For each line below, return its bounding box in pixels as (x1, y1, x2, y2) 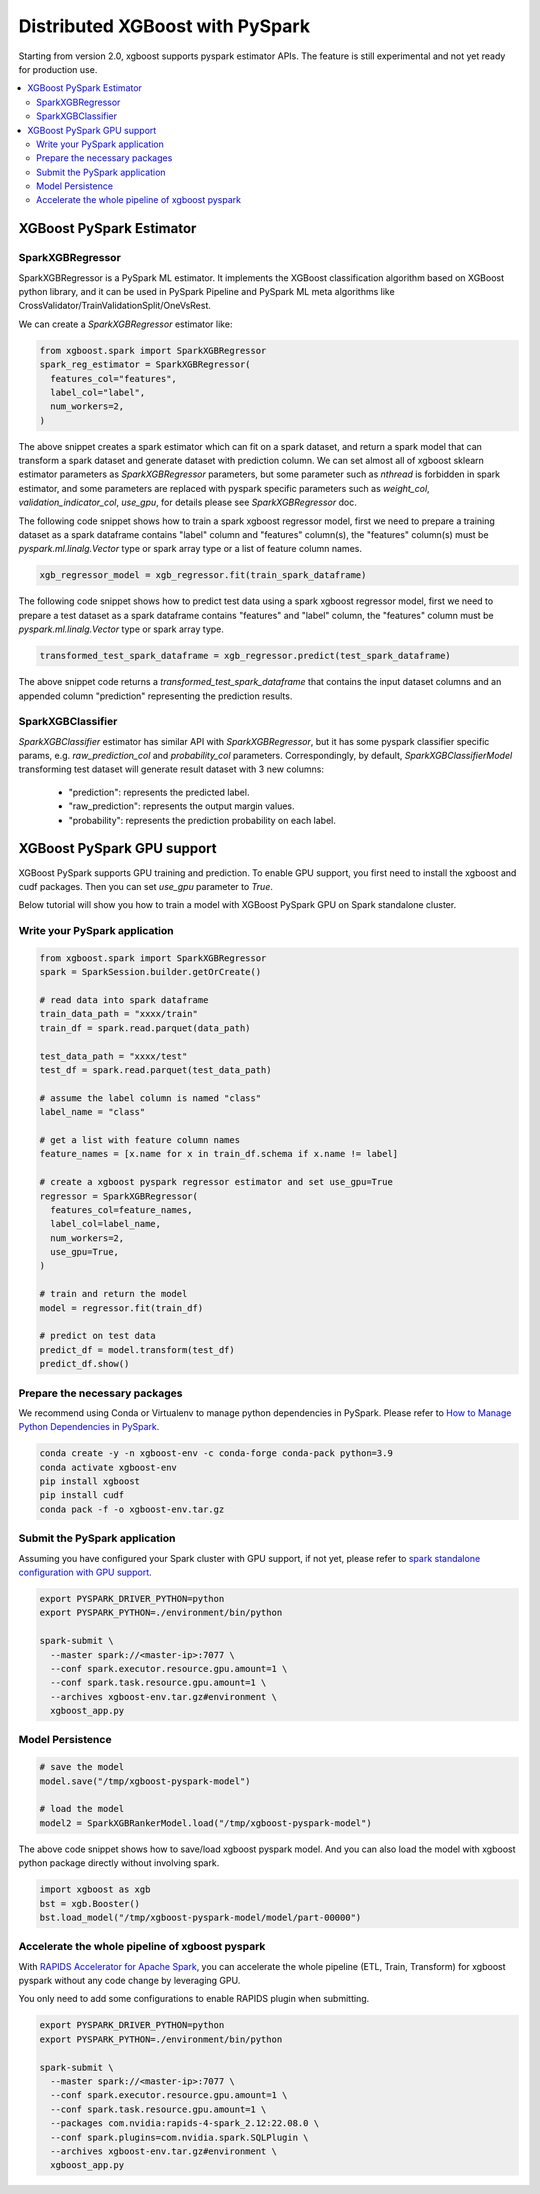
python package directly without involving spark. (18, 1857, 220, 1869)
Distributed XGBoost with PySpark (18, 15, 310, 37)
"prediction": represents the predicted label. (68, 786, 250, 798)
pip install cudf (39, 1490, 125, 1501)
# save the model (39, 1761, 125, 1773)
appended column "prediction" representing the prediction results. (18, 690, 293, 702)
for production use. (18, 63, 98, 75)
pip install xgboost (39, 1476, 140, 1487)
